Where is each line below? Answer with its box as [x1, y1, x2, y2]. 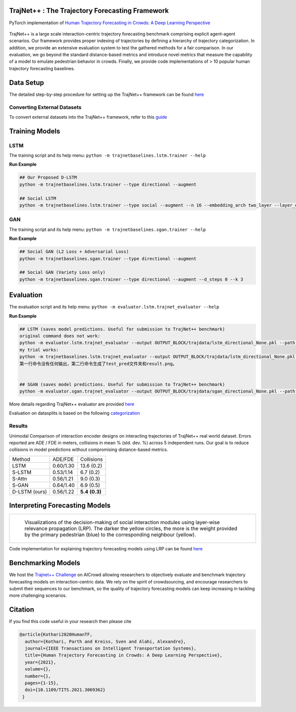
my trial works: [19, 347, 59, 353]
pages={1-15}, [25, 680, 59, 686]
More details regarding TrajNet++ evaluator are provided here [9, 401, 135, 407]
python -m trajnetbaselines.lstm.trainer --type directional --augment [19, 181, 197, 187]
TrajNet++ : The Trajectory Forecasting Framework [9, 6, 169, 15]
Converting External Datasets [9, 104, 81, 111]
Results [9, 423, 28, 430]
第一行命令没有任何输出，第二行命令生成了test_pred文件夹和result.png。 [19, 361, 177, 366]
